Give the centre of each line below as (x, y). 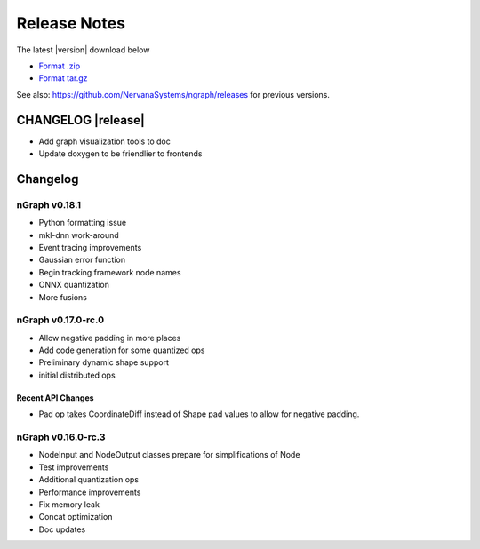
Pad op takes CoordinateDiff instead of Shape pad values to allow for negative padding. (199, 414)
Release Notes (71, 23)
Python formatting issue (83, 223)
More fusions (63, 297)
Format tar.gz (63, 78)
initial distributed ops (77, 375)
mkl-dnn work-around (79, 235)
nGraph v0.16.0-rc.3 (61, 437)
